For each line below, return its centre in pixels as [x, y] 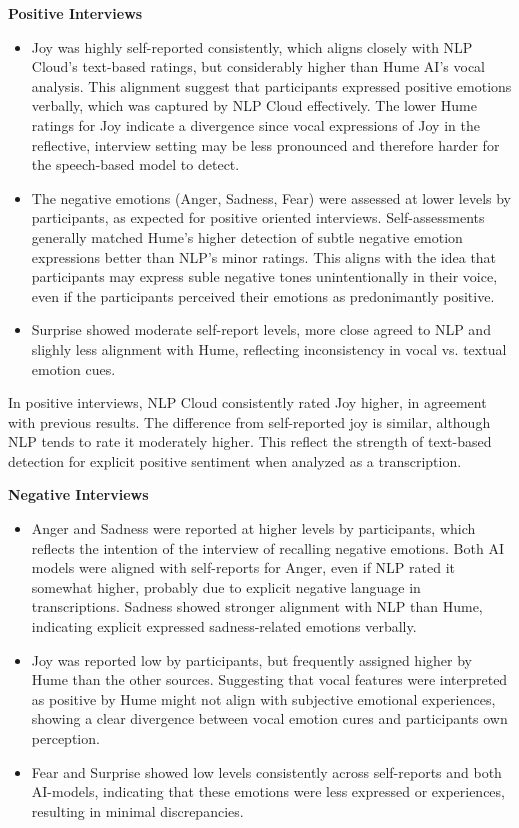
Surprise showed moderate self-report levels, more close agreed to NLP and [261, 329]
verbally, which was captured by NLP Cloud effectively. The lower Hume [254, 105]
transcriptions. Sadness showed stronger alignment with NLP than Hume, [257, 606]
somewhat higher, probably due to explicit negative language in [226, 586]
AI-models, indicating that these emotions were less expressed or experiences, [268, 791]
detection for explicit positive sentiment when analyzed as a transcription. [235, 460]
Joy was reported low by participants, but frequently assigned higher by [251, 659]
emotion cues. [73, 368]
